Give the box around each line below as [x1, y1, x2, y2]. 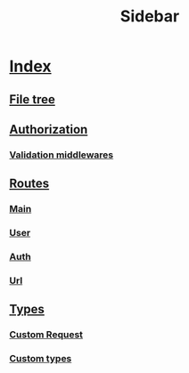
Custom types [9, 353, 72, 365]
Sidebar [119, 6, 180, 27]
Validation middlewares [9, 149, 114, 161]
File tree [9, 92, 55, 107]
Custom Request [9, 328, 83, 341]
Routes [9, 176, 50, 191]
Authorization [9, 122, 88, 137]
